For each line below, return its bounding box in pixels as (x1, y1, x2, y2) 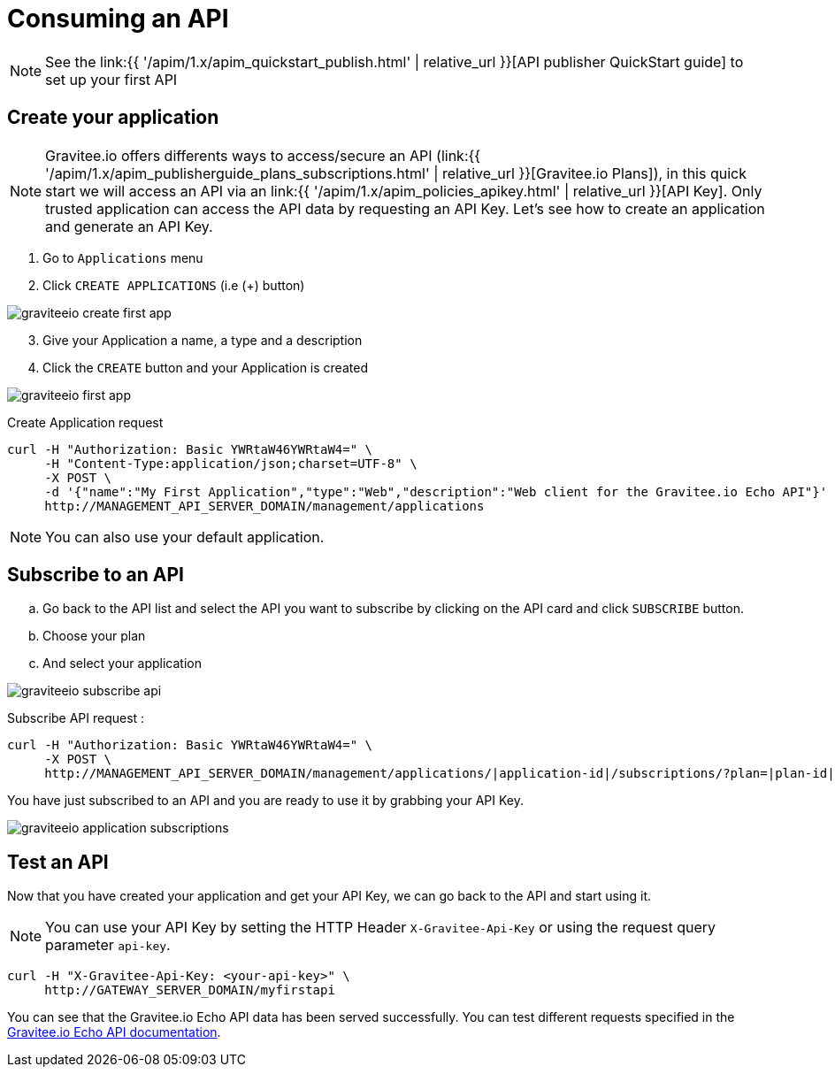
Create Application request (7, 414, 164, 430)
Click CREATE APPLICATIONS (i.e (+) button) (42, 277, 305, 293)
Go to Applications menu (42, 249, 203, 265)
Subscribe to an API (7, 564, 184, 587)
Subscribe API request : (7, 710, 145, 726)
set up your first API (45, 70, 178, 88)
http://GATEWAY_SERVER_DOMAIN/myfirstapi (44, 983, 335, 998)
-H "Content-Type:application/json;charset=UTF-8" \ (44, 456, 417, 471)
